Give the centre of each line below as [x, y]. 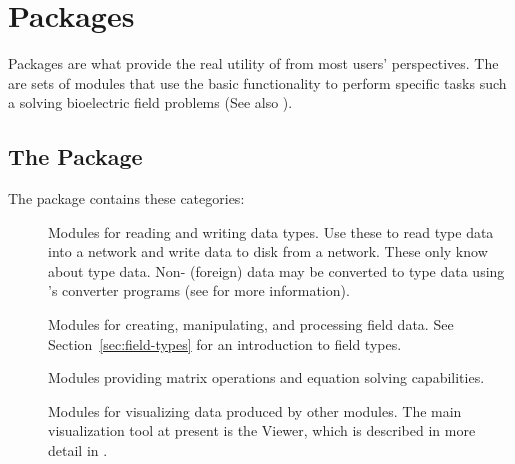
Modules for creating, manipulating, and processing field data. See [251, 324]
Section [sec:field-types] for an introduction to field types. [225, 343]
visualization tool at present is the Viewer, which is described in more [262, 430]
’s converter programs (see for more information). [199, 290]
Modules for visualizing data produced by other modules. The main [255, 410]
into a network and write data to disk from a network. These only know [268, 251]
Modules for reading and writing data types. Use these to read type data [271, 231]
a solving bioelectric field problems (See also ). [150, 102]
